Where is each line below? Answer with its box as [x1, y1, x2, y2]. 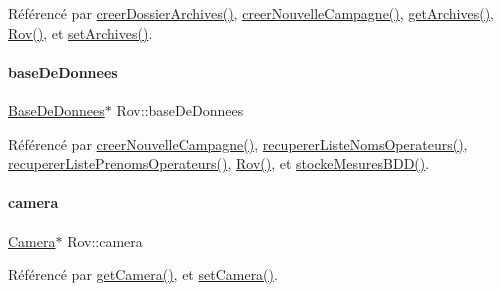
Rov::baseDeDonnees [116, 99, 244, 120]
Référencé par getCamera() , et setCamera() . [8, 264, 278, 285]
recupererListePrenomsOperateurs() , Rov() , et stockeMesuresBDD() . [8, 153, 430, 174]
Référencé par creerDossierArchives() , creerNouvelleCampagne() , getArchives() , [8, 3, 494, 23]
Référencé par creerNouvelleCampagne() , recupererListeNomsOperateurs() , [8, 133, 468, 154]
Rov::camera [67, 230, 143, 251]
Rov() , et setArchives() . [8, 22, 153, 43]
